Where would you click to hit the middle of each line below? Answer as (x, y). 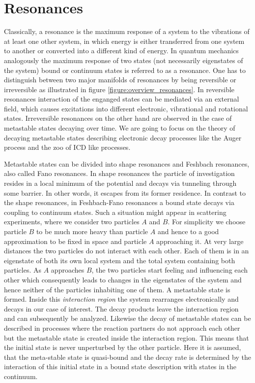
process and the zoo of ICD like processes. (67, 147)
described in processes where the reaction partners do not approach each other (122, 328)
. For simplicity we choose (207, 222)
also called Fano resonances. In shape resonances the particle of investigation (119, 173)
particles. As (23, 270)
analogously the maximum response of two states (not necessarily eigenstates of (124, 60)
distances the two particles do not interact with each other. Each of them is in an (127, 251)
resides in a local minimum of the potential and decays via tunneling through (120, 183)
